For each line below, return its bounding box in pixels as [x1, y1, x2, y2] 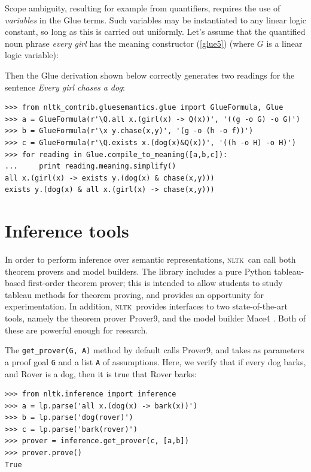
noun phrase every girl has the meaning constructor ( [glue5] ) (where [5, 37, 255, 49]
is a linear [266, 37, 303, 49]
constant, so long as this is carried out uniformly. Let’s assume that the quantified [5, 25, 306, 38]
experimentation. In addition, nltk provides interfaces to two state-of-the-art [5, 300, 288, 312]
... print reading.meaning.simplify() [5, 162, 176, 171]
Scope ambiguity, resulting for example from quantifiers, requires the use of [5, 2, 280, 14]
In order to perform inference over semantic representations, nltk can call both [5, 253, 296, 266]
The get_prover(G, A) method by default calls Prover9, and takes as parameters [5, 344, 304, 356]
